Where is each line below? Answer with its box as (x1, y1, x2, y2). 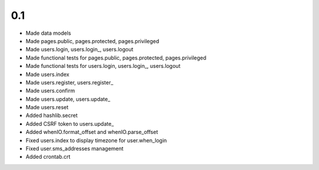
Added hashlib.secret (25, 112, 78, 119)
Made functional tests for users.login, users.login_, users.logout (25, 63, 181, 70)
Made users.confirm (25, 87, 75, 94)
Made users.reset (25, 104, 69, 111)
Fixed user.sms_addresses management (25, 145, 124, 152)
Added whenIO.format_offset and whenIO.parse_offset (25, 129, 158, 136)
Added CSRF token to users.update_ (25, 120, 115, 127)
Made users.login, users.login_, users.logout (25, 46, 134, 53)
